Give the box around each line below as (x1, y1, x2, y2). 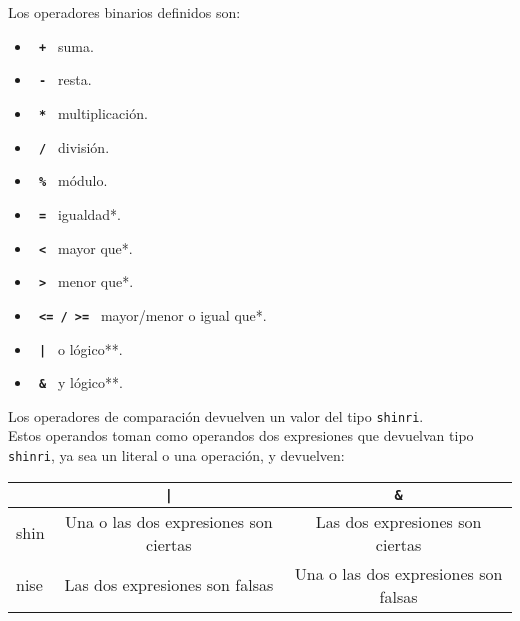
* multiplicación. (38, 102, 148, 123)
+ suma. (38, 35, 94, 56)
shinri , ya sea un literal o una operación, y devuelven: (8, 445, 345, 466)
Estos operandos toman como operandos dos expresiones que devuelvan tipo (8, 425, 474, 446)
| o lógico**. (38, 338, 123, 359)
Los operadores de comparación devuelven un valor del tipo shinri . (8, 405, 424, 426)
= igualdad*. (38, 203, 122, 224)
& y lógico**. (38, 372, 123, 393)
